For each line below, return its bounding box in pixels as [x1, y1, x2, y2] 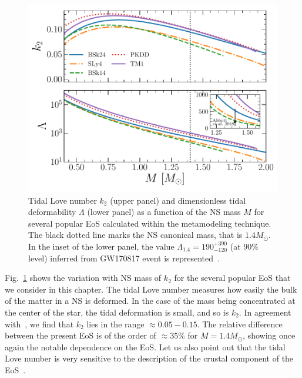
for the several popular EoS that [174, 271, 291, 284]
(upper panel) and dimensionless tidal [110, 194, 246, 206]
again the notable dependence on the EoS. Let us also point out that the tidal [5, 340, 286, 353]
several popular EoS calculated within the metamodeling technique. [28, 217, 271, 229]
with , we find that [5, 317, 74, 330]
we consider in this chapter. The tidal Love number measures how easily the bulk [5, 283, 297, 295]
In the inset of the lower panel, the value [28, 240, 175, 252]
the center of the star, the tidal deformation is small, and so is [5, 306, 229, 318]
